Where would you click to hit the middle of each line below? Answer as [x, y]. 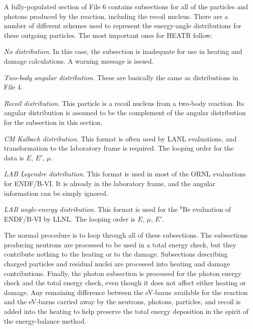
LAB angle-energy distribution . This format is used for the [91, 209]
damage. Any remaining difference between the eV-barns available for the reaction [126, 292]
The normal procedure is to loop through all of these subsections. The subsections [126, 235]
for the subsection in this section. [53, 122]
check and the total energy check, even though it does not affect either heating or [125, 283]
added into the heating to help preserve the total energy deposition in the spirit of [126, 311]
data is [14, 157]
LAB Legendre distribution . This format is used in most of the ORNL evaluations [125, 174]
